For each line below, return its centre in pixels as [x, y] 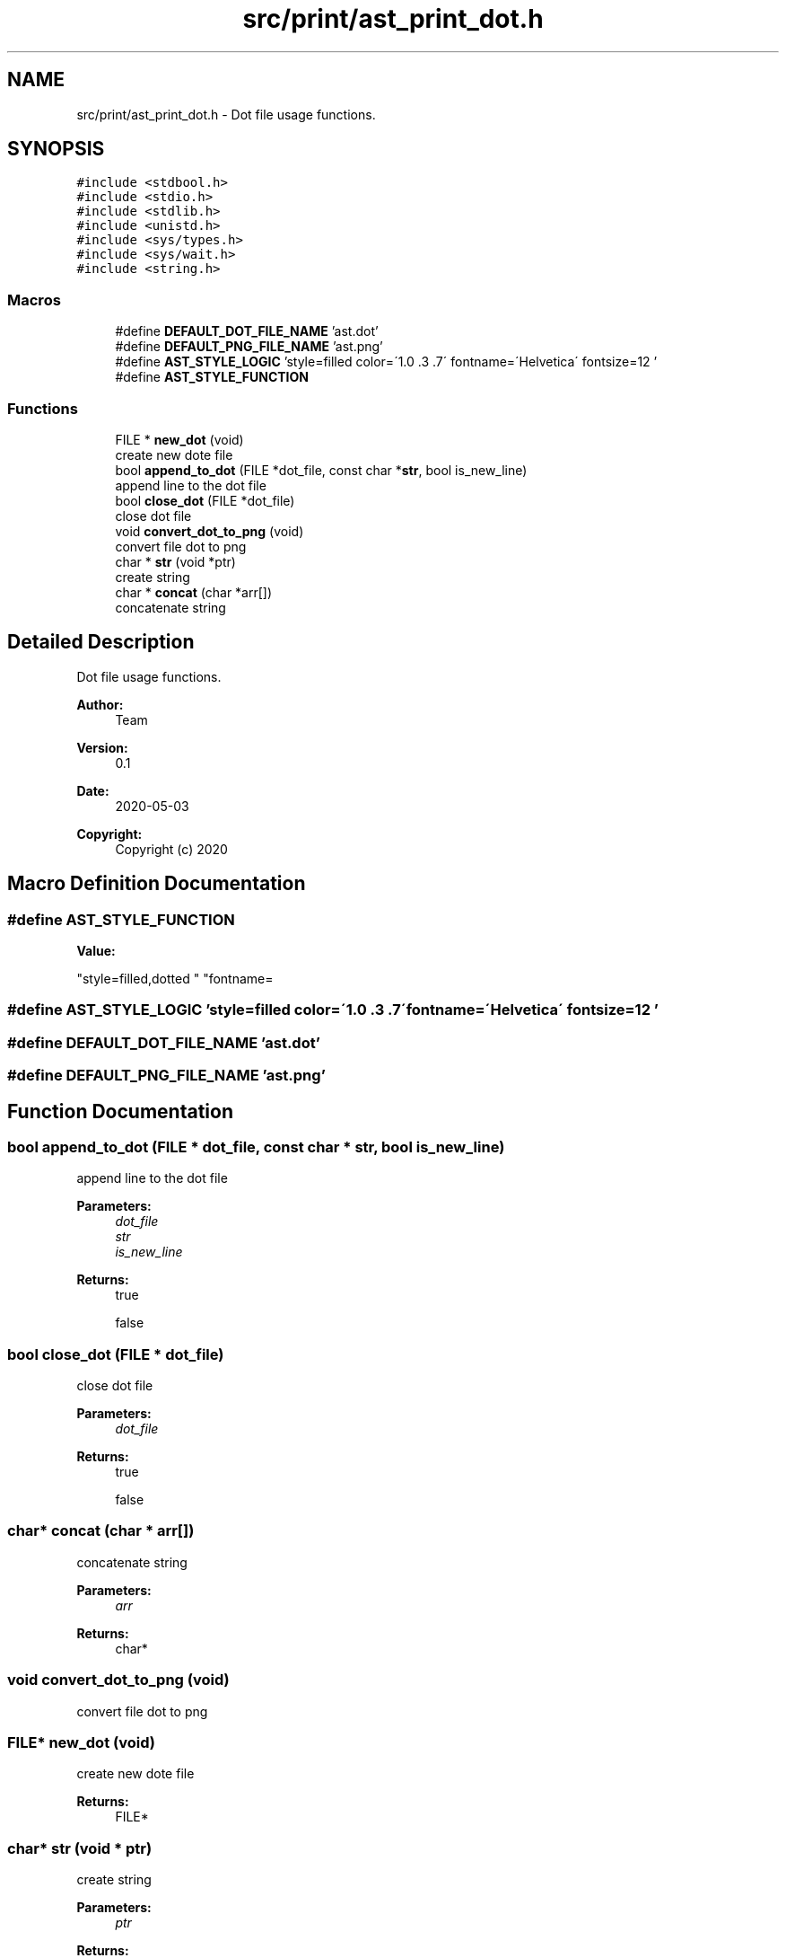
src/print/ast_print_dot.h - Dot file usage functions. [226, 114]
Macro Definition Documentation [157, 884]
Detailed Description [101, 642]
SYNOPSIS [56, 149]
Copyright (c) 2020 [171, 849]
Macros [34, 300]
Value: [96, 951]
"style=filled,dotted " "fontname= [175, 979]
